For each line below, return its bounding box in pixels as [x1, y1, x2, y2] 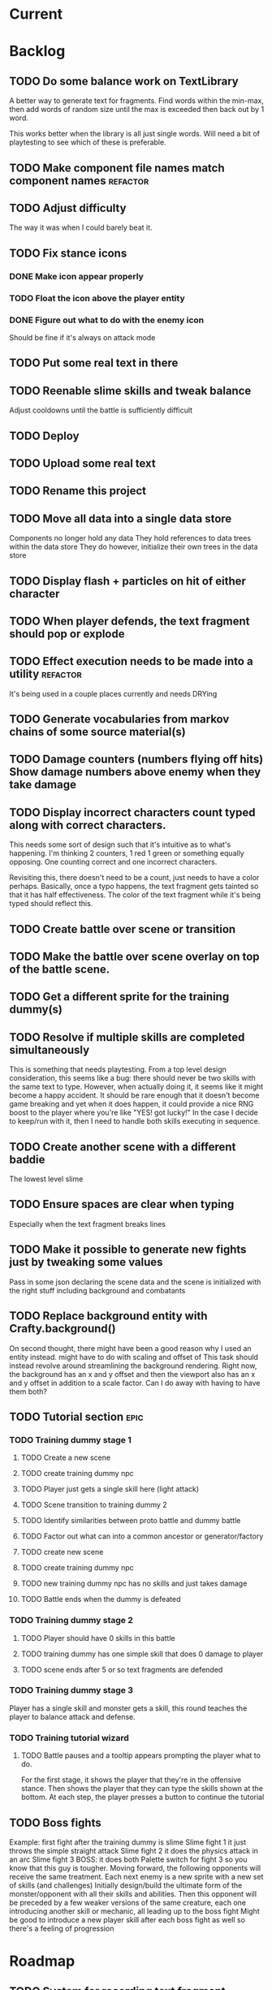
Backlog [9, 42, 66, 61]
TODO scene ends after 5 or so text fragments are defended [20, 1664, 223, 1674]
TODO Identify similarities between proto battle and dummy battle [20, 1516, 241, 1526]
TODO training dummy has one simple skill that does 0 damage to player [20, 1649, 264, 1659]
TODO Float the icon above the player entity [9, 292, 185, 304]
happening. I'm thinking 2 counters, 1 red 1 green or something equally [9, 848, 244, 858]
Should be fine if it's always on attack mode [9, 332, 156, 342]
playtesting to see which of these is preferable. [9, 137, 166, 147]
